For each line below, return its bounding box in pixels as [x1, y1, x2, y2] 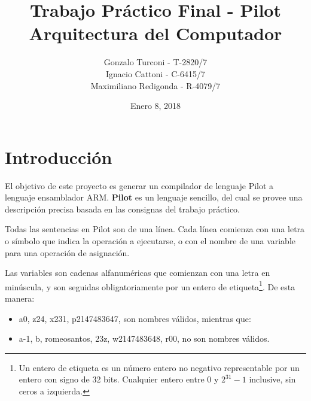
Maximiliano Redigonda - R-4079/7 [90, 79, 221, 92]
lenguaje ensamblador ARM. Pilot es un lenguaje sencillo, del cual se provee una [5, 191, 303, 203]
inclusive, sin [249, 373, 296, 385]
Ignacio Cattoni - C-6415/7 [105, 67, 206, 80]
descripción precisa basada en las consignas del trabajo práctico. [5, 202, 240, 215]
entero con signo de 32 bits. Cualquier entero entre [19, 373, 205, 385]
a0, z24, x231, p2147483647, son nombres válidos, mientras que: [19, 312, 251, 324]
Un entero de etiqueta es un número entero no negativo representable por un [19, 361, 300, 373]
